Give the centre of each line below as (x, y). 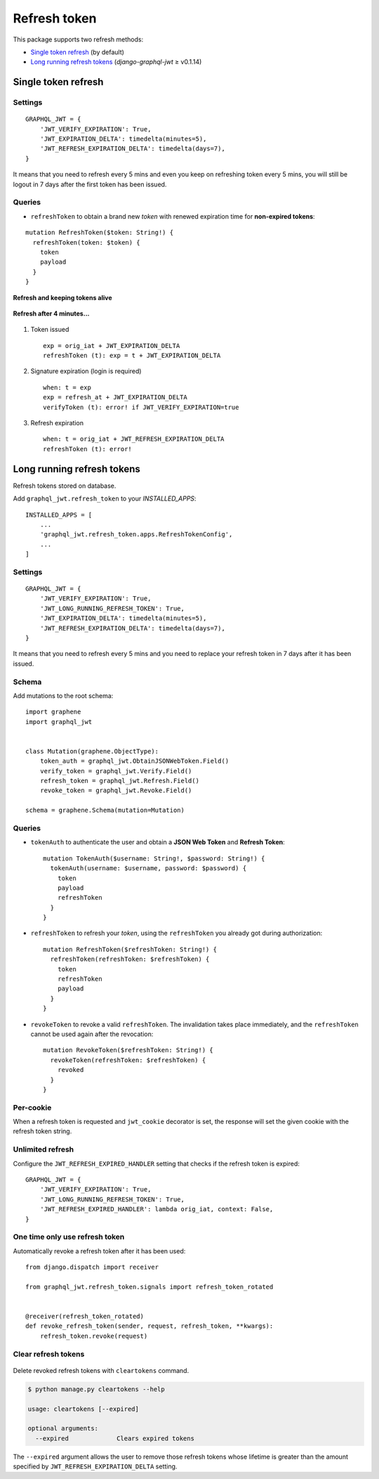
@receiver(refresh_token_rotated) (85, 1317)
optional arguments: (63, 1428)
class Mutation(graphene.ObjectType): (92, 751)
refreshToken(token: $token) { (86, 242)
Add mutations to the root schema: (63, 695)
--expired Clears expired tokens (115, 1438)
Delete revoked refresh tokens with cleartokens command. (101, 1370)
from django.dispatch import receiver (92, 1267)
